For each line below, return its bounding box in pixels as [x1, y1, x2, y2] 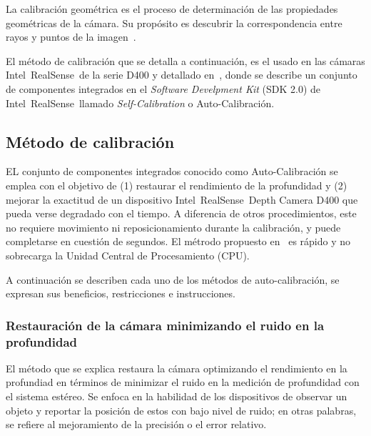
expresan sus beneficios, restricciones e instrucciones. [6, 286, 235, 301]
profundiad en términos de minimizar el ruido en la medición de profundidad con [6, 375, 360, 390]
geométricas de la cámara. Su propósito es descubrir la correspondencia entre [6, 15, 342, 30]
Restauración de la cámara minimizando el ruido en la [6, 316, 325, 334]
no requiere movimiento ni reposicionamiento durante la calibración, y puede [6, 219, 341, 234]
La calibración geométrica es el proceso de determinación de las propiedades [6, 1, 338, 16]
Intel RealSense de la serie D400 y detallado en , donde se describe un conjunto [6, 67, 357, 82]
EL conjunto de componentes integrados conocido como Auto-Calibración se [6, 164, 338, 179]
